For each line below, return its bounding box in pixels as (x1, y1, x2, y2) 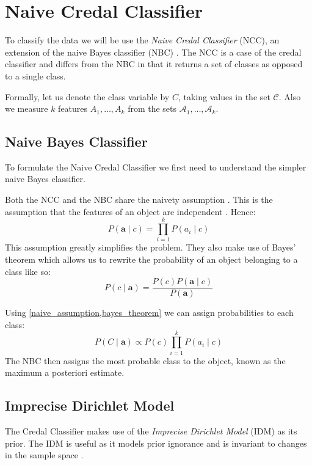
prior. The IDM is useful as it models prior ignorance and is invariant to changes (5, 436, 307, 449)
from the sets (128, 102, 177, 115)
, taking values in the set (178, 90, 270, 103)
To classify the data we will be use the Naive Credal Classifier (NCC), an (5, 34, 280, 46)
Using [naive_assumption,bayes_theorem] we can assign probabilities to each (5, 306, 294, 319)
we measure (5, 102, 48, 115)
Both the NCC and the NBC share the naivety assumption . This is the (5, 193, 273, 206)
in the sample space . (5, 449, 84, 461)
